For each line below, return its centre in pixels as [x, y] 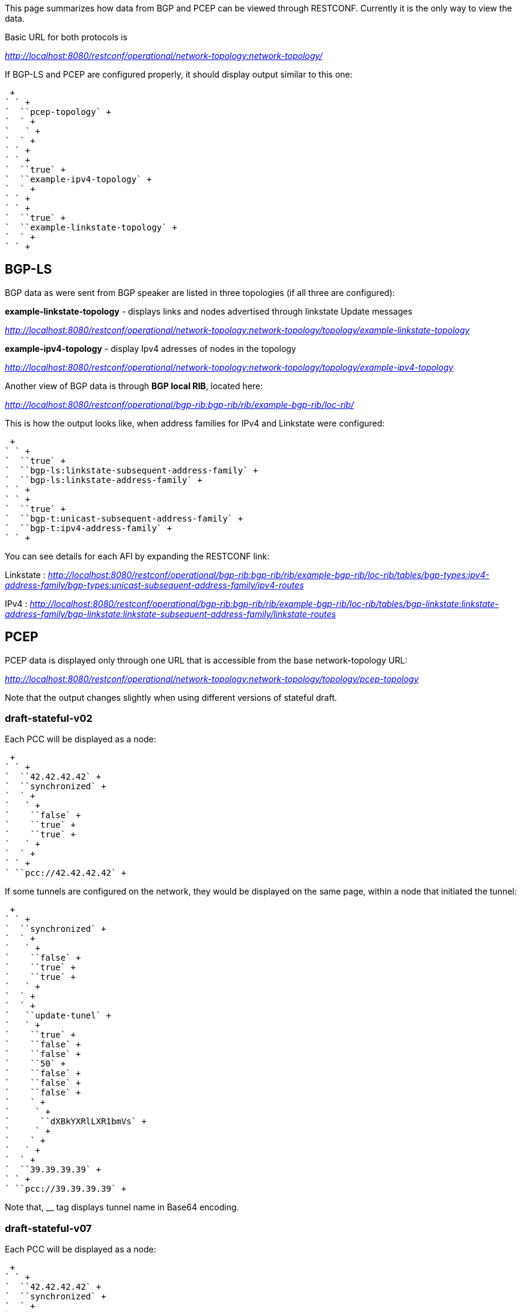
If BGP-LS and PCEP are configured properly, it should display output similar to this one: [179, 74]
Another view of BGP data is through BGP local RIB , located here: [134, 386]
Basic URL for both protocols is [66, 37]
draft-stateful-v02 [49, 719]
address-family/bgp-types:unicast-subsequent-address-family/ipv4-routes [154, 585]
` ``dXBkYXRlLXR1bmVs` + [76, 1122]
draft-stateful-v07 [48, 1228]
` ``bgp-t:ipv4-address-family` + [89, 528]
